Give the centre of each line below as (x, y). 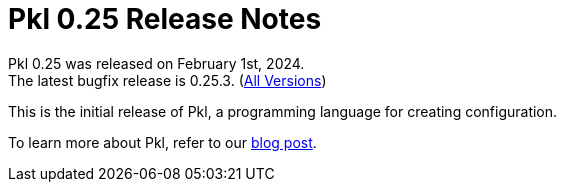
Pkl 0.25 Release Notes (165, 19)
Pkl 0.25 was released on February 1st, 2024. (156, 63)
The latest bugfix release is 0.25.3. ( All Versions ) (167, 80)
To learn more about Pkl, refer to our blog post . (162, 142)
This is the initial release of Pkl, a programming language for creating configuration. (283, 111)
